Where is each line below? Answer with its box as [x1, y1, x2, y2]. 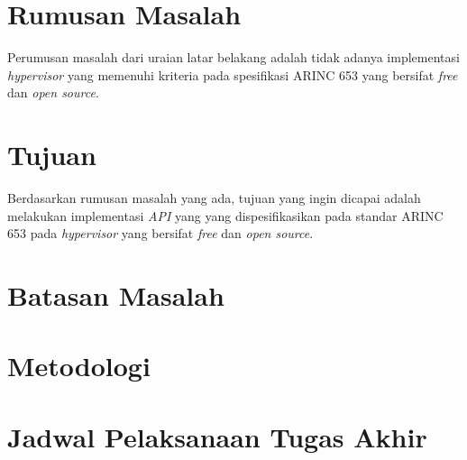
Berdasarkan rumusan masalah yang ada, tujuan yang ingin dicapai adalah [7, 189, 421, 207]
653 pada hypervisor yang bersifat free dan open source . [7, 224, 314, 243]
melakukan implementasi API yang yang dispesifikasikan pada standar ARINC [7, 206, 444, 225]
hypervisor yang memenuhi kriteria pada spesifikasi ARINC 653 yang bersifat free [7, 65, 458, 84]
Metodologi [7, 347, 151, 384]
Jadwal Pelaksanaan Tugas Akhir [7, 418, 427, 455]
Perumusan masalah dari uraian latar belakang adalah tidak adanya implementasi [7, 48, 460, 67]
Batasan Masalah [7, 277, 224, 313]
